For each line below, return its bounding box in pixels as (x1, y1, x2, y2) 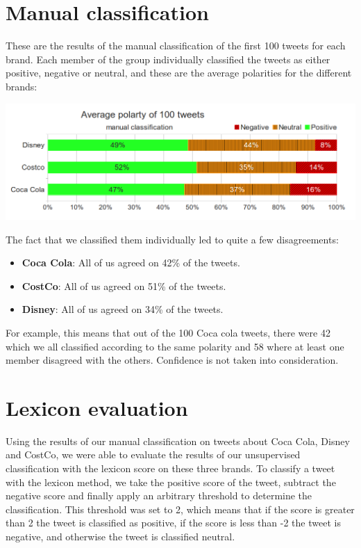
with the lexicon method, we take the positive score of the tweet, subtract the (6, 474, 336, 489)
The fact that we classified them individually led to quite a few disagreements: (6, 232, 339, 246)
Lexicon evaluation (6, 393, 188, 421)
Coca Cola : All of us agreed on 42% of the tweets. (22, 255, 240, 270)
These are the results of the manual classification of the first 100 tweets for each (6, 38, 346, 53)
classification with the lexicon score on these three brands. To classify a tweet (6, 461, 335, 476)
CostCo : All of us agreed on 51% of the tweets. (22, 278, 226, 293)
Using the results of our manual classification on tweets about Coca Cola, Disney (6, 433, 350, 448)
